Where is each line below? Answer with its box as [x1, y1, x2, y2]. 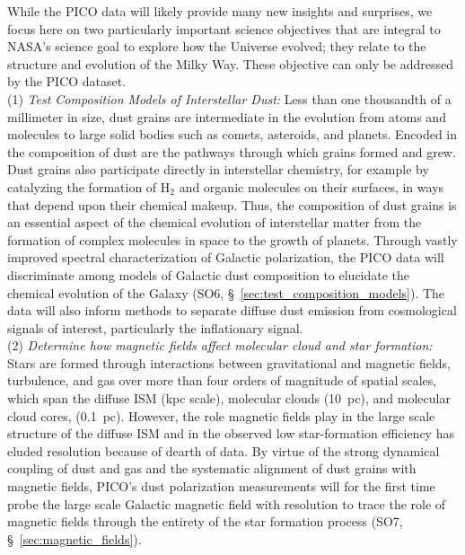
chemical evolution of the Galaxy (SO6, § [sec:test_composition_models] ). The [7, 283, 445, 302]
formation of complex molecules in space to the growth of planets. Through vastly [7, 230, 458, 249]
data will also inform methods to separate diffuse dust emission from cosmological [7, 301, 457, 320]
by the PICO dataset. [7, 72, 127, 91]
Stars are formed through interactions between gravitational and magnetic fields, [7, 353, 451, 372]
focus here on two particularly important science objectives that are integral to [7, 19, 441, 38]
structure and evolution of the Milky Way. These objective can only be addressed [7, 54, 454, 73]
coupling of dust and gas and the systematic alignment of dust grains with [7, 459, 417, 478]
